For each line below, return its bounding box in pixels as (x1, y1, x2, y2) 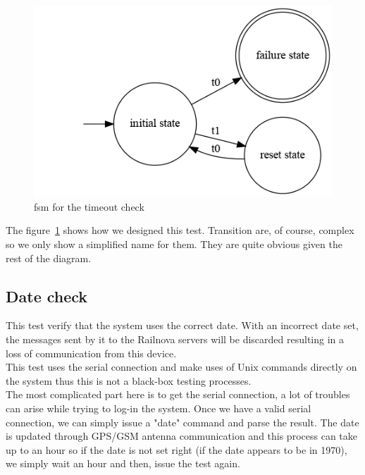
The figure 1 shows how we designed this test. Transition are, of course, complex (6, 223, 354, 237)
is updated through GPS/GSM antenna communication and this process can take (6, 428, 357, 443)
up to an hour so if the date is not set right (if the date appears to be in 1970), (6, 442, 347, 457)
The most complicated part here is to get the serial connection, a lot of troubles (6, 387, 350, 402)
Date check (6, 285, 88, 307)
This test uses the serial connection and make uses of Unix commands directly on (6, 359, 357, 374)
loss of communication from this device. (6, 345, 177, 360)
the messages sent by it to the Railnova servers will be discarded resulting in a (6, 332, 345, 347)
